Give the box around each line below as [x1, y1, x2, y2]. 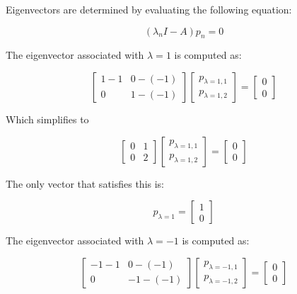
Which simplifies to [6, 111, 89, 126]
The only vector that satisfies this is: [6, 176, 165, 191]
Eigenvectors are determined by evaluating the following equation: [6, 2, 292, 16]
